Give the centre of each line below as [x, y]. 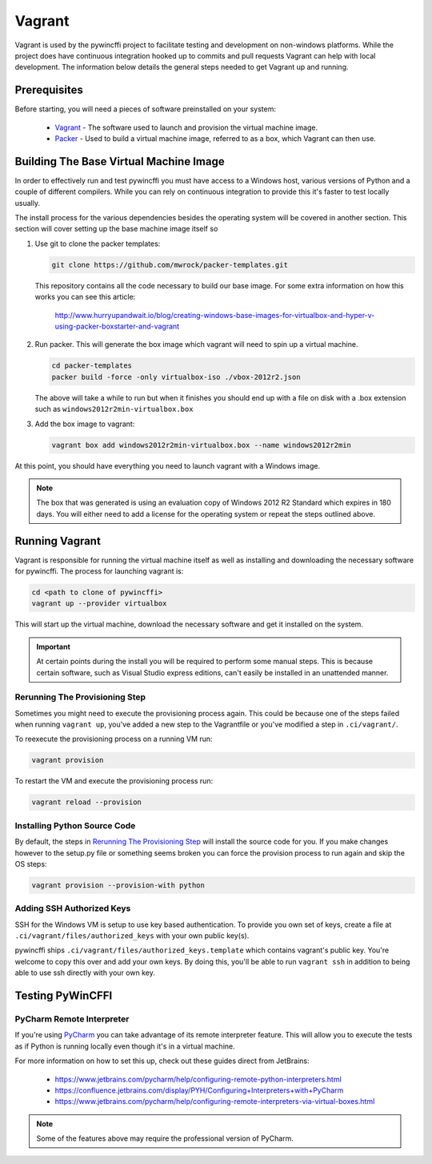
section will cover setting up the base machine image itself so [116, 229]
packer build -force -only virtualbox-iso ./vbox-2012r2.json [176, 377]
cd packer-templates [92, 366]
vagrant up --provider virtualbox [99, 604]
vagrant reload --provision [86, 802]
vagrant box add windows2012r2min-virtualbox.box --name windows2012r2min [202, 445]
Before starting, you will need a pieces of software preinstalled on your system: [145, 109]
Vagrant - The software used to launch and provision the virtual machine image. [186, 127]
